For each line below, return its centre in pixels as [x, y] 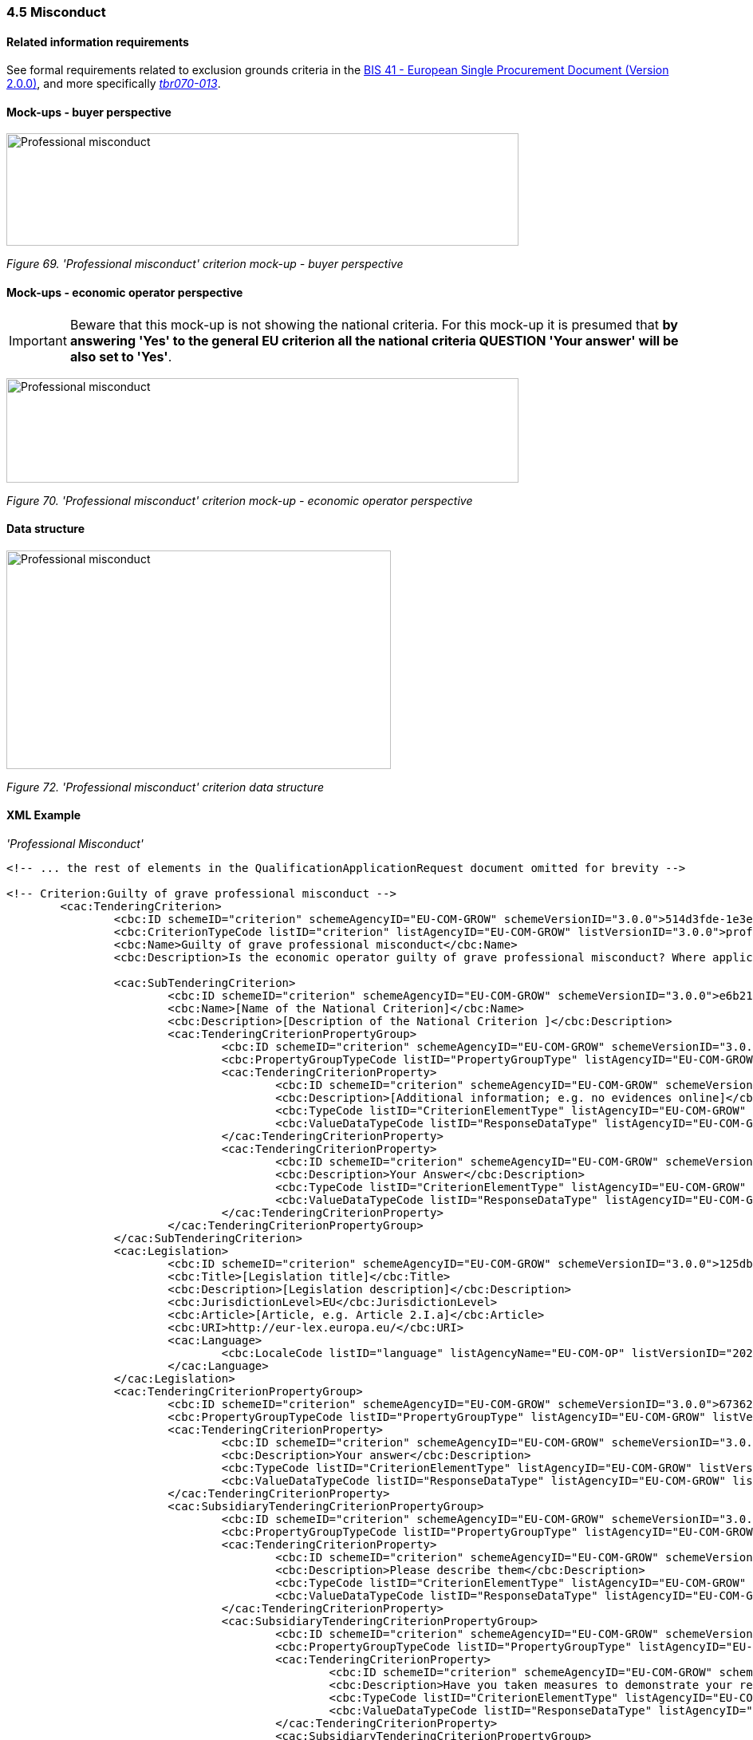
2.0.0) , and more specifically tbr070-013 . [114, 84]
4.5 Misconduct [56, 12]
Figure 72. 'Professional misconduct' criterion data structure [166, 787]
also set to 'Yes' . [121, 356]
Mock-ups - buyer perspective [89, 112]
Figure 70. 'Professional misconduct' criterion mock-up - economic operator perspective [240, 500]
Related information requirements [98, 41]
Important [38, 340]
